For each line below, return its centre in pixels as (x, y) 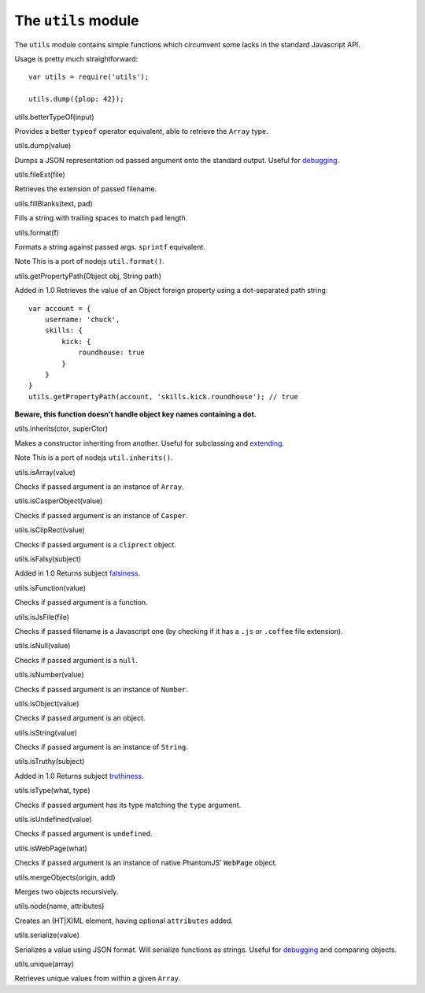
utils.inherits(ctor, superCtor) (61, 428)
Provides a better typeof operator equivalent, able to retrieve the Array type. (142, 131)
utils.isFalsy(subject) (48, 559)
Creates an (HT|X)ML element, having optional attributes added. (124, 921)
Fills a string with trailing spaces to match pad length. (101, 218)
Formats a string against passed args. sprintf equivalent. (110, 247)
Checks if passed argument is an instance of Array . (99, 487)
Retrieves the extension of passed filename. (86, 189)
